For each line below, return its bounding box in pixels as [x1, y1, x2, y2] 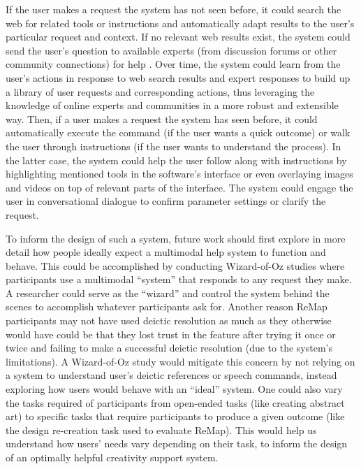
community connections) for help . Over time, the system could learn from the [6, 57, 341, 71]
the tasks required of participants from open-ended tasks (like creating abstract [6, 395, 345, 410]
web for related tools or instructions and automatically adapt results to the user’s [6, 15, 355, 30]
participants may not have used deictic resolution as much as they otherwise [6, 313, 332, 328]
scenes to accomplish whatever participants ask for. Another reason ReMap [6, 299, 327, 314]
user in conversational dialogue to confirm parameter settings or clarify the [6, 194, 326, 208]
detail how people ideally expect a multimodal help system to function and [6, 245, 326, 259]
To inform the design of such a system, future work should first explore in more [6, 231, 346, 245]
